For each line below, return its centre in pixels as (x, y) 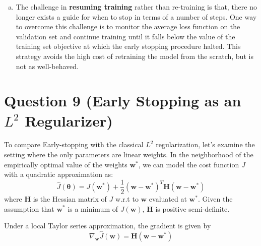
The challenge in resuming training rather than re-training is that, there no (136, 7)
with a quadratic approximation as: (59, 174)
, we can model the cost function (189, 164)
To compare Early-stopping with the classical (74, 144)
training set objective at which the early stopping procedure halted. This (128, 46)
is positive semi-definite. (192, 208)
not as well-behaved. (47, 66)
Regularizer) (69, 120)
